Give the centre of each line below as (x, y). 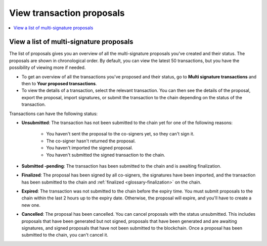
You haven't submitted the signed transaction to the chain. (106, 155)
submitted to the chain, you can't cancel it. (65, 235)
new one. (31, 205)
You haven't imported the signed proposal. (89, 148)
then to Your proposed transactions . (59, 84)
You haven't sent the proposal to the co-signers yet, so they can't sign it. (120, 134)
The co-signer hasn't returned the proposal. (91, 141)
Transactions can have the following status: (53, 114)
